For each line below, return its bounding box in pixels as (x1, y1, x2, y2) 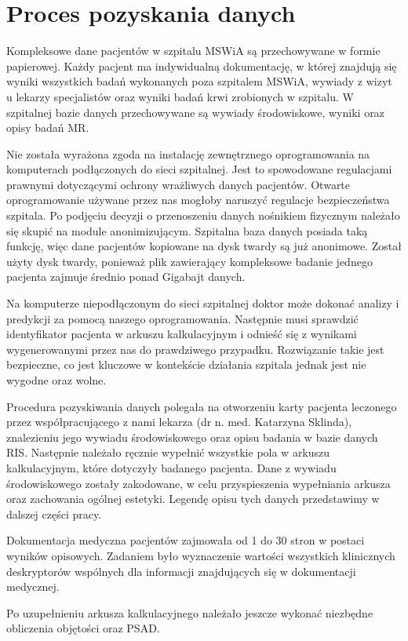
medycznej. (6, 578, 60, 595)
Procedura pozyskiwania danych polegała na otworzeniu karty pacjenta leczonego (6, 398, 397, 414)
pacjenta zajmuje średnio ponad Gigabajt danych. (6, 268, 246, 285)
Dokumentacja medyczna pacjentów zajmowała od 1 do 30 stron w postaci (6, 532, 365, 548)
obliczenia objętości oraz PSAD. (6, 620, 160, 636)
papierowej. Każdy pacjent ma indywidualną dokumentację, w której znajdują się (6, 57, 397, 74)
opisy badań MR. (6, 119, 89, 136)
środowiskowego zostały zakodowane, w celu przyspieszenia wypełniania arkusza (6, 475, 391, 491)
